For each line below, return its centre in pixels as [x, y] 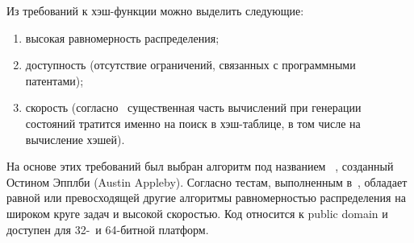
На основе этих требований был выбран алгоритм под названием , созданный [200, 166]
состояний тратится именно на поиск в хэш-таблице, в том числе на [193, 123]
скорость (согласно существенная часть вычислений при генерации [193, 107]
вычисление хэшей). [75, 139]
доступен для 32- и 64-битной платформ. [108, 229]
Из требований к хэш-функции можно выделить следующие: [155, 10]
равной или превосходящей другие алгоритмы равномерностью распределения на [206, 198]
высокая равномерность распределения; [122, 37]
